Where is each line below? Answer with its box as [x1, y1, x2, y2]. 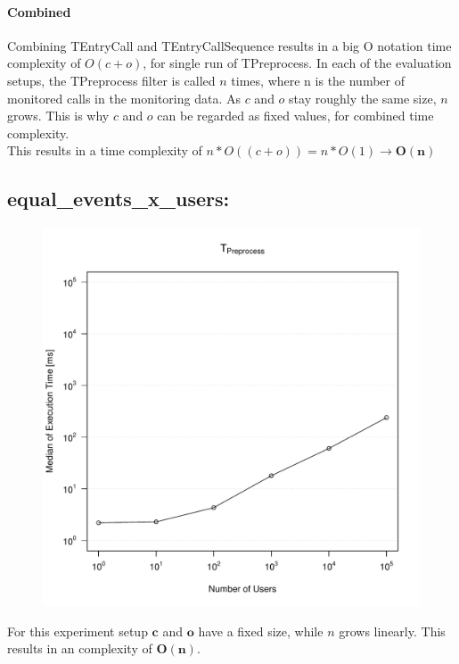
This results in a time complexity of [7, 141, 202, 160]
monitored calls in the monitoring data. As [7, 88, 241, 107]
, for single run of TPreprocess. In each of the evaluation [143, 54, 452, 72]
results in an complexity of [7, 639, 152, 658]
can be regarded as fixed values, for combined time [157, 106, 434, 125]
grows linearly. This [339, 621, 446, 640]
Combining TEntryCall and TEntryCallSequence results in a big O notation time [7, 36, 452, 54]
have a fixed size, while [198, 621, 324, 640]
